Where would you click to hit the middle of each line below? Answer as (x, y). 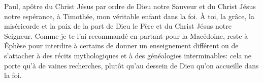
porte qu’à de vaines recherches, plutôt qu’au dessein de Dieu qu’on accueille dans (131, 65)
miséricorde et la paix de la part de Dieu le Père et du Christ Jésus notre (118, 26)
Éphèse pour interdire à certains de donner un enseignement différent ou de (121, 46)
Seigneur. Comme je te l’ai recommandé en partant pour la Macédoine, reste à (126, 35)
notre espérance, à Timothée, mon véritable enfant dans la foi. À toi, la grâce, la (129, 16)
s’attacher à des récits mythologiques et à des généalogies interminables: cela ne (128, 55)
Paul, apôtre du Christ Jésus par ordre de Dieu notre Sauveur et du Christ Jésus (130, 6)
